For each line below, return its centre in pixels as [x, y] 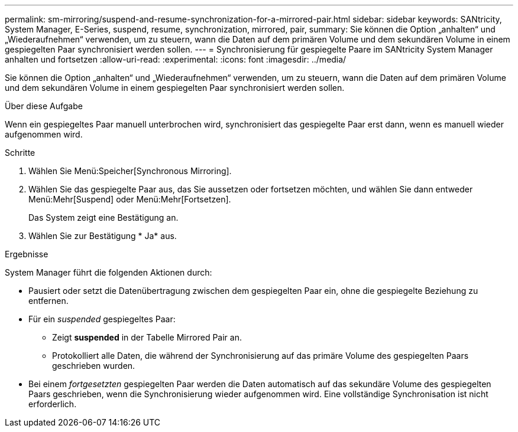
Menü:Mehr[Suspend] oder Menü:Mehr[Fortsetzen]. [130, 199]
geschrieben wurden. [94, 366]
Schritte [20, 153]
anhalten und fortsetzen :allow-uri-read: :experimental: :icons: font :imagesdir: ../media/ [176, 59]
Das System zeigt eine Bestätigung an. [103, 217]
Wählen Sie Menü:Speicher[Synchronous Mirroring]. [130, 171]
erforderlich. [53, 404]
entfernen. [48, 301]
